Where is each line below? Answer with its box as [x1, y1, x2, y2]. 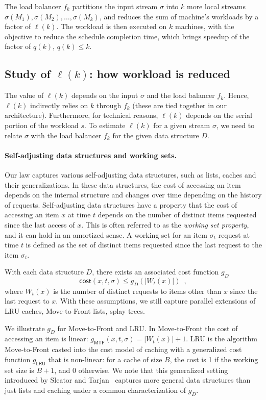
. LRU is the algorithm [186, 333, 257, 344]
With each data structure [5, 266, 84, 277]
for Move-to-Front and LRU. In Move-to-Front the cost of [57, 322, 238, 333]
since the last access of [5, 219, 75, 230]
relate [5, 130, 22, 140]
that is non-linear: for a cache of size [48, 354, 162, 364]
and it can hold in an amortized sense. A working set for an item [5, 229, 207, 240]
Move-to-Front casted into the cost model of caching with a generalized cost [5, 344, 242, 355]
